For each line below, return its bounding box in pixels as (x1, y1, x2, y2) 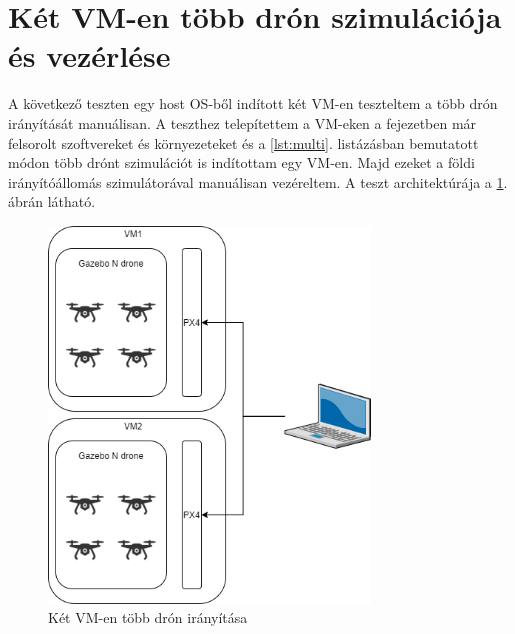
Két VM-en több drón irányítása (48, 607, 248, 628)
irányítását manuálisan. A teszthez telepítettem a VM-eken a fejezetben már (8, 112, 477, 133)
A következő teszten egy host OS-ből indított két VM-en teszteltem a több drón (8, 93, 498, 114)
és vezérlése (8, 35, 171, 76)
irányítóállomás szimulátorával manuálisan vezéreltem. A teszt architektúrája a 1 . (8, 171, 508, 192)
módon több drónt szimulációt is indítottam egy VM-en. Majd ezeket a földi (8, 152, 475, 173)
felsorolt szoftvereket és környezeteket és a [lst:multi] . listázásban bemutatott (8, 132, 479, 153)
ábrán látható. (8, 191, 96, 212)
